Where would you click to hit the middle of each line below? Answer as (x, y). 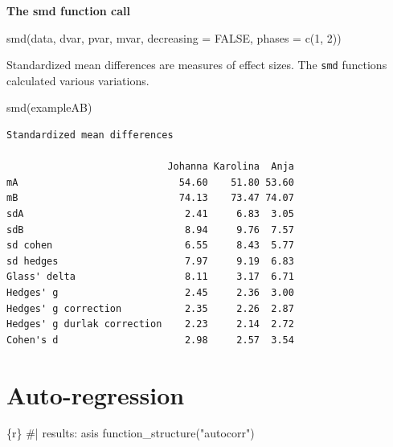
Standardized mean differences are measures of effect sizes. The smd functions (197, 65)
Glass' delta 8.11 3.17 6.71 (150, 277)
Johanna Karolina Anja (231, 167)
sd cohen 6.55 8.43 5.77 (150, 246)
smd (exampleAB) (49, 107)
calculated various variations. (78, 80)
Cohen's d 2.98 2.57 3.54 (150, 340)
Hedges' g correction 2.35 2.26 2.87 (150, 308)
